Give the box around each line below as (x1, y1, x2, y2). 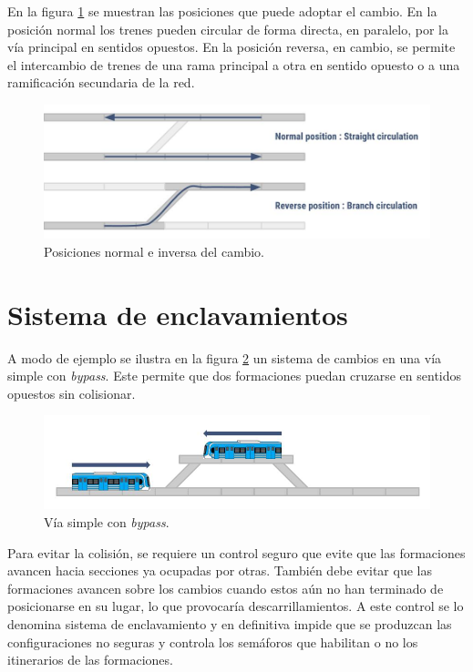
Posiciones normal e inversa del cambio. (44, 241, 264, 260)
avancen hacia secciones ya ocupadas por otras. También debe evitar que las (7, 561, 432, 580)
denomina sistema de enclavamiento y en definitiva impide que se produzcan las (7, 614, 452, 633)
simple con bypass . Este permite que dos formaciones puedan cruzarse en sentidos (7, 366, 462, 385)
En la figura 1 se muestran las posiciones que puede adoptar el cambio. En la (7, 2, 437, 20)
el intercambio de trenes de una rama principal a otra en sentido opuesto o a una (7, 55, 460, 74)
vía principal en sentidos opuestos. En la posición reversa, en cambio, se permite (7, 37, 456, 56)
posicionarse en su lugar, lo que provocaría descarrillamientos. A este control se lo (7, 596, 464, 616)
